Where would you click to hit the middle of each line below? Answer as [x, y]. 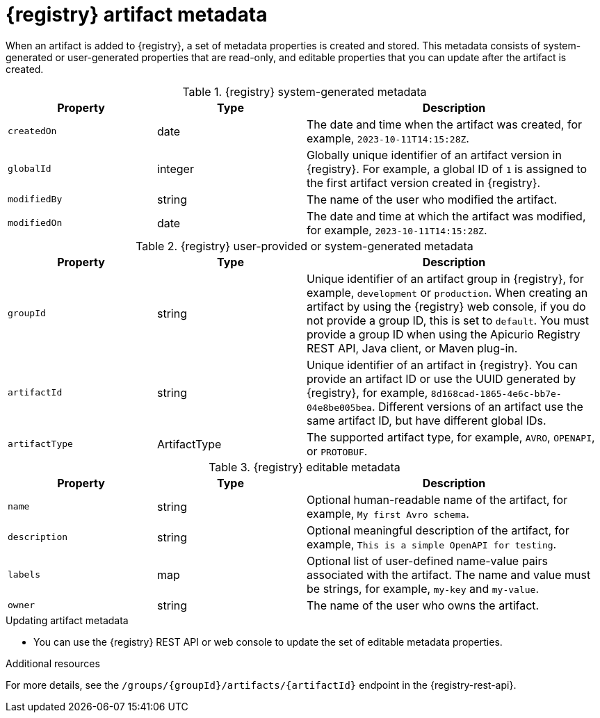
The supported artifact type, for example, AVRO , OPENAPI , [451, 437]
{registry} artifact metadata [137, 15]
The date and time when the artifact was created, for [445, 124]
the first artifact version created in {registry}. [424, 182]
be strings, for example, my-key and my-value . [423, 588]
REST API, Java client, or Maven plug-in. [412, 348]
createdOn [32, 131]
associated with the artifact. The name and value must [449, 574]
